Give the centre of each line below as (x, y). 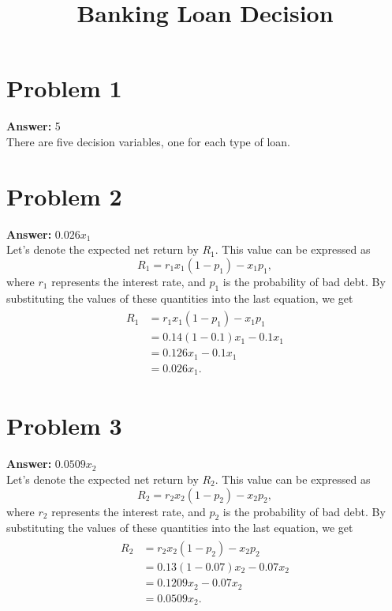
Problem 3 (64, 426)
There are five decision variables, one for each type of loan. (149, 141)
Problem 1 (64, 88)
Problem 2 (64, 196)
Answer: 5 (34, 126)
